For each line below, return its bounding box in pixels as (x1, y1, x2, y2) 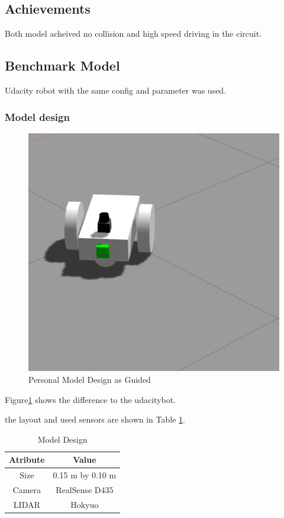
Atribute (9, 453, 45, 466)
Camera (12, 484, 41, 496)
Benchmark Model (5, 56, 120, 75)
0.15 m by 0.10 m (53, 469, 117, 481)
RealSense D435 (56, 484, 114, 496)
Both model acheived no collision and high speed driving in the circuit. (5, 27, 262, 40)
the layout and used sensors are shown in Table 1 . (5, 413, 185, 426)
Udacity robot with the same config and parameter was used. (5, 84, 227, 96)
